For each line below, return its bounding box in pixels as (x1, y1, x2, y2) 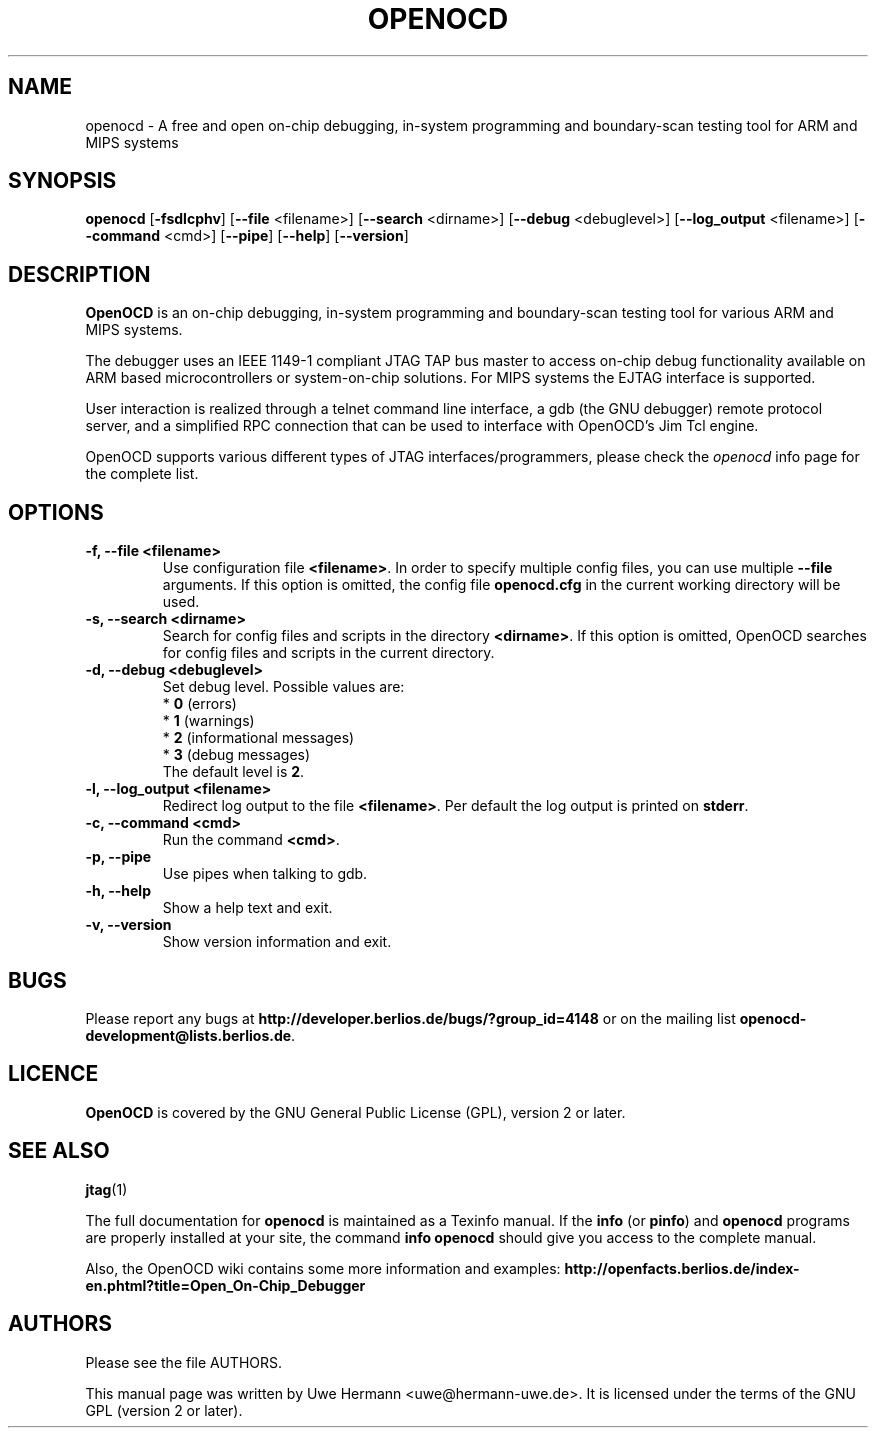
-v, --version (85, 916, 172, 934)
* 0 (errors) (162, 695, 237, 713)
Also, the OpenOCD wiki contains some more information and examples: (85, 1259, 561, 1277)
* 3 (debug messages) (162, 746, 311, 764)
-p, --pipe (85, 848, 152, 866)
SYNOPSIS (8, 168, 117, 194)
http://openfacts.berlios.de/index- (564, 1259, 800, 1277)
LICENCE (8, 1061, 99, 1087)
